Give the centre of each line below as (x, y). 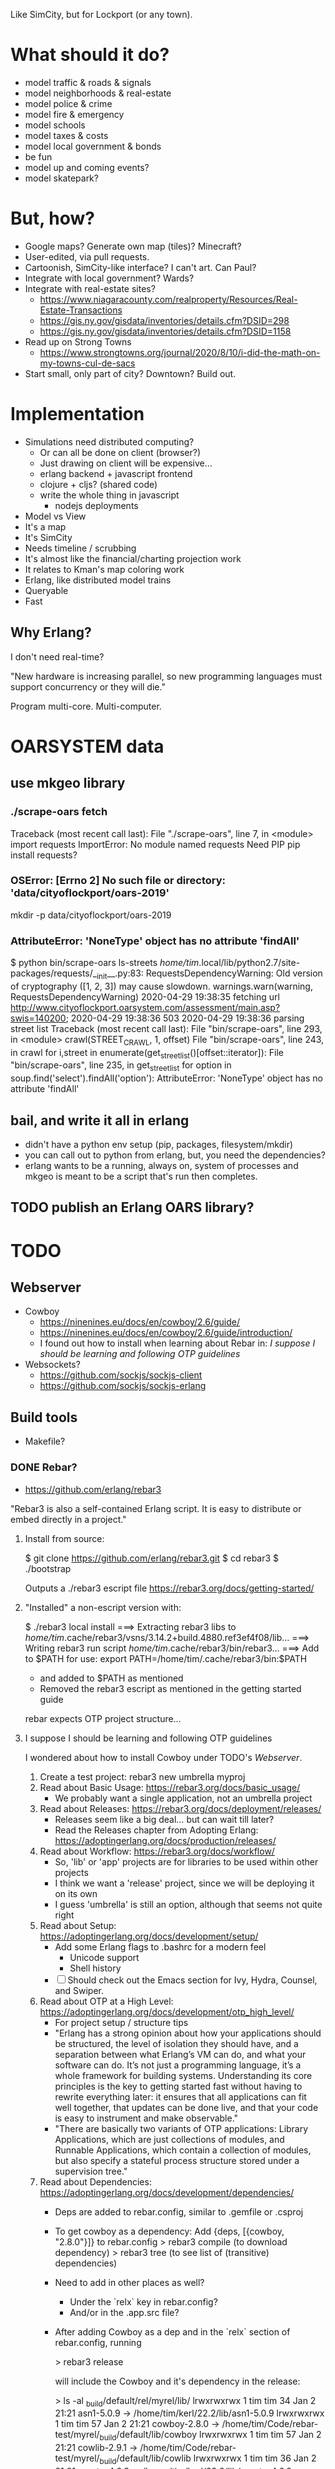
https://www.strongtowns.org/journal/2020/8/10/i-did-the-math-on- (180, 352)
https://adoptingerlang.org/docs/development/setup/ (149, 1936)
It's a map (45, 526)
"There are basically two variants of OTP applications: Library (181, 2128)
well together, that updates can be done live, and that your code (186, 2107)
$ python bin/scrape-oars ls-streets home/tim (105, 963)
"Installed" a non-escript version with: (103, 1607)
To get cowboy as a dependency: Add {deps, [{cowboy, (169, 2231)
